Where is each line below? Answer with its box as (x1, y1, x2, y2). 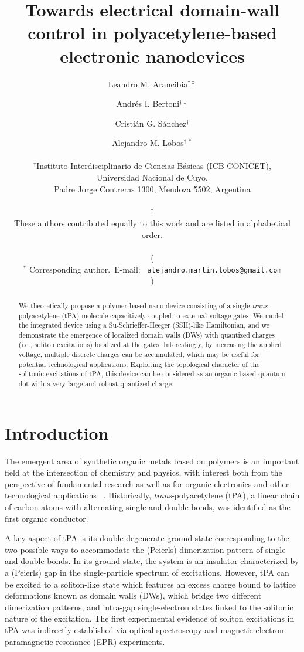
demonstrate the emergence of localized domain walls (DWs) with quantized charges (18, 330, 275, 339)
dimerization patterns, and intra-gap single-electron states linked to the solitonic (5, 600, 293, 613)
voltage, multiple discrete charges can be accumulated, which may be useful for (18, 349, 259, 359)
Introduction (5, 420, 109, 444)
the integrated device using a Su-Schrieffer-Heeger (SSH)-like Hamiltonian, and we (18, 320, 270, 330)
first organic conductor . (5, 512, 88, 524)
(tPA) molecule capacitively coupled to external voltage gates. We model (62, 310, 283, 320)
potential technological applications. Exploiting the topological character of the (18, 359, 260, 369)
